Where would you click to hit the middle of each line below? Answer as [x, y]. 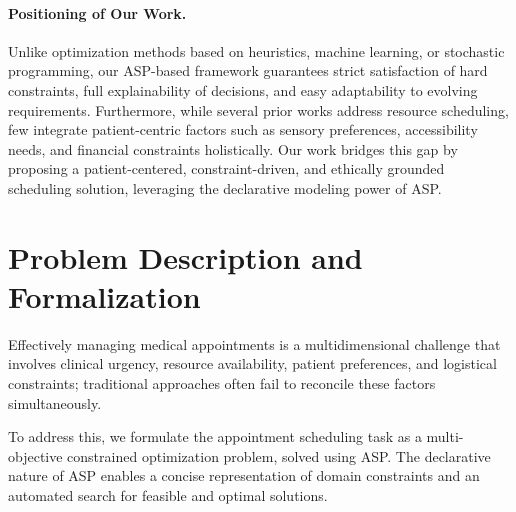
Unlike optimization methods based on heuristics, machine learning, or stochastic [256, 50]
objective [35, 455]
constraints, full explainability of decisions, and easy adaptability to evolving [243, 89]
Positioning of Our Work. [97, 12]
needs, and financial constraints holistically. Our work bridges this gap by [233, 148]
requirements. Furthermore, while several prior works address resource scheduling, [258, 109]
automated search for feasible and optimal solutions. [168, 495]
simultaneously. [55, 402]
